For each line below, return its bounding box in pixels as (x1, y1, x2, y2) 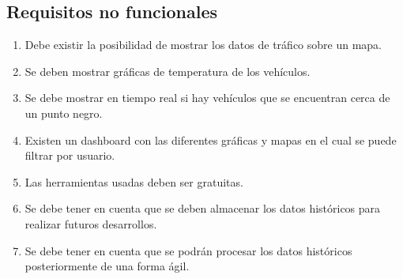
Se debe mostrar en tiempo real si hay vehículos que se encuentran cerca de (24, 89, 390, 106)
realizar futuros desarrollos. (24, 215, 157, 232)
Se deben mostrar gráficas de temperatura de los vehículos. (24, 62, 311, 79)
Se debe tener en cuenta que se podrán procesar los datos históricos (24, 242, 352, 258)
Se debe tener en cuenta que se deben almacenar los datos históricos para (24, 200, 381, 217)
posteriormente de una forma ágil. (24, 258, 190, 274)
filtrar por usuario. (24, 147, 115, 164)
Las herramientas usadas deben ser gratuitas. (24, 173, 243, 190)
